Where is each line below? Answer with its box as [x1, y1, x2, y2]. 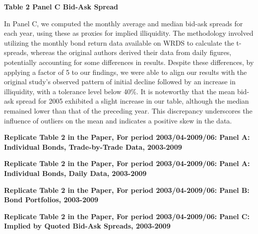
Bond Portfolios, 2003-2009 [4, 194, 99, 205]
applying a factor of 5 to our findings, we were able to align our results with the [4, 66, 247, 77]
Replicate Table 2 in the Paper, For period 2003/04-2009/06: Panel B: [4, 184, 250, 195]
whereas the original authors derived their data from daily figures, [30, 47, 232, 58]
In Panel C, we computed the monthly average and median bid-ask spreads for [4, 18, 243, 28]
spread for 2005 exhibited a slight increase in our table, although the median [16, 96, 249, 106]
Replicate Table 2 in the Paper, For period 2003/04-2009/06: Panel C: [4, 211, 250, 221]
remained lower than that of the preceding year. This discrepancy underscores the [4, 105, 253, 116]
